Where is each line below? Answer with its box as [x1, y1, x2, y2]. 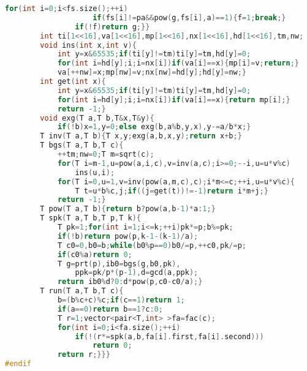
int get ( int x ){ [40, 77, 106, 86]
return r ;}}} [57, 350, 110, 359]
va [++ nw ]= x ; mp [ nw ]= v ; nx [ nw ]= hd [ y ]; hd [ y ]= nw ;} [57, 68, 247, 77]
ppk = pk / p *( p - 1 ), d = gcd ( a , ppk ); [75, 268, 199, 277]
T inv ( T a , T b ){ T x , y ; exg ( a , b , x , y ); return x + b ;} [40, 132, 242, 141]
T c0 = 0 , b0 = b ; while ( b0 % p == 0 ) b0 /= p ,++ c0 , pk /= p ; [57, 241, 247, 250]
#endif [5, 359, 31, 369]
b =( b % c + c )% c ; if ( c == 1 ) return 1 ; [57, 296, 185, 304]
